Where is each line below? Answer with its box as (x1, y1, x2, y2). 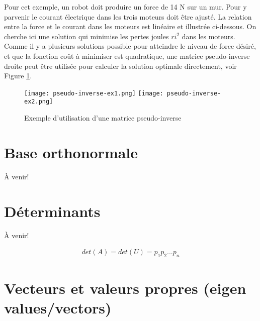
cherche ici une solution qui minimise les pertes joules (4, 31, 169, 41)
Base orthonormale (4, 142, 138, 162)
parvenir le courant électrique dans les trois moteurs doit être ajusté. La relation (4, 11, 252, 22)
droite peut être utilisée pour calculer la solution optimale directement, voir (4, 60, 237, 71)
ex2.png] (24, 98, 53, 105)
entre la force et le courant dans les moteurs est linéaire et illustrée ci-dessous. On (4, 21, 256, 32)
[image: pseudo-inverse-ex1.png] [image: (24, 89, 163, 97)
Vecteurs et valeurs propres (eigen (4, 278, 246, 298)
